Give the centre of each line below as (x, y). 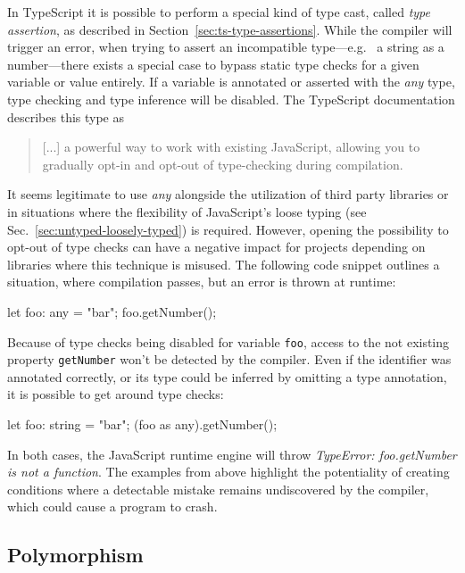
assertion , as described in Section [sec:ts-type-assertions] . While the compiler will (230, 29)
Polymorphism (75, 555)
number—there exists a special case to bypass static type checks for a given (213, 64)
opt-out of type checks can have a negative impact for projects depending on (216, 247)
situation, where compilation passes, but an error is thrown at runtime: (202, 282)
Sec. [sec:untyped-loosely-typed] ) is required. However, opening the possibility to (228, 229)
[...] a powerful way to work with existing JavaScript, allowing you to (231, 147)
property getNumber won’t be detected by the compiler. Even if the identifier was (229, 359)
